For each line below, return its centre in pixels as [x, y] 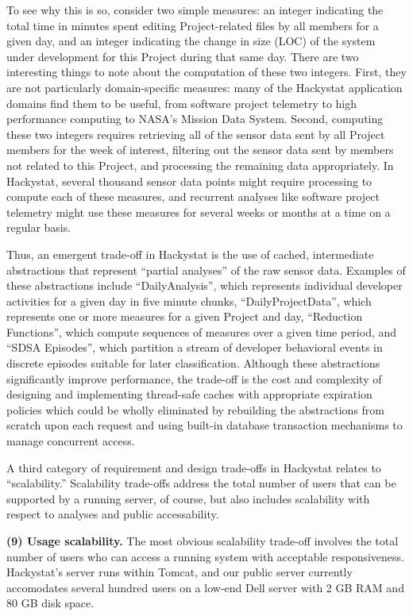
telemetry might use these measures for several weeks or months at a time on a [199, 212]
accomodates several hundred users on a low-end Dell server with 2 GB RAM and [205, 587]
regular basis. [39, 227]
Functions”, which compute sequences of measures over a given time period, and [202, 331]
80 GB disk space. [50, 603]
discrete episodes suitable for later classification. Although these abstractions [193, 363]
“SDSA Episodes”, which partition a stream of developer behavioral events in [195, 347]
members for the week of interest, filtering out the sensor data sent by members [200, 150]
